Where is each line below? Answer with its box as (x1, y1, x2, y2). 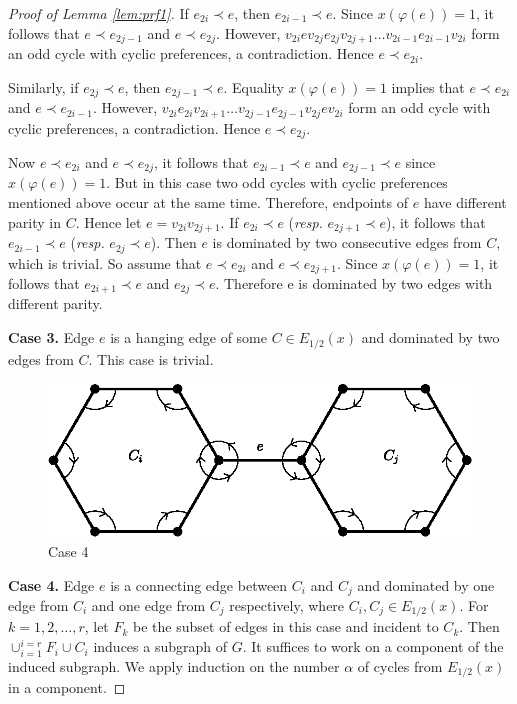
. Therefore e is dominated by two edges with (215, 273, 493, 293)
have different (423, 192, 507, 213)
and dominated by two (361, 327, 500, 348)
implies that (391, 76, 465, 97)
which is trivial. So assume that (8, 252, 202, 273)
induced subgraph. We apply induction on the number (8, 655, 340, 676)
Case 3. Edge (8, 327, 95, 348)
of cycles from (357, 655, 443, 676)
